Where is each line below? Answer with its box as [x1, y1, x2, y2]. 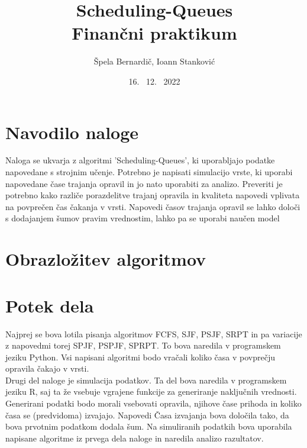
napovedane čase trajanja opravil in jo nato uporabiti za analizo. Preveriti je [5, 177, 283, 189]
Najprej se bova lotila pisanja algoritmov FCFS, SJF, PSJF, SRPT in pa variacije [5, 327, 302, 340]
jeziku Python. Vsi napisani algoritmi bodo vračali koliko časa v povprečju [5, 350, 275, 363]
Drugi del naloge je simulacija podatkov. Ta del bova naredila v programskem [5, 373, 287, 386]
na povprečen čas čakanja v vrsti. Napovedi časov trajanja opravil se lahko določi [5, 200, 300, 212]
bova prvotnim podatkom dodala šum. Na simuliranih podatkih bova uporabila [5, 420, 292, 433]
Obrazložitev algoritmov [5, 247, 206, 271]
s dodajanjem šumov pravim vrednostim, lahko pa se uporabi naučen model [5, 212, 280, 224]
